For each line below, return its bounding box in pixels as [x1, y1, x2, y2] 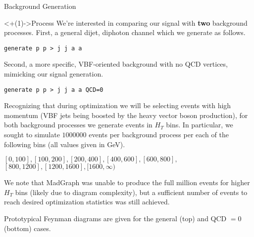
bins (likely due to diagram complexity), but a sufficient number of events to [15, 187, 248, 197]
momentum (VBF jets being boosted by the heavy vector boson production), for [4, 110, 248, 120]
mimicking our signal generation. [4, 69, 103, 79]
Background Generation [4, 1, 76, 11]
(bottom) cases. [4, 223, 51, 233]
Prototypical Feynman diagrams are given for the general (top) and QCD [4, 213, 227, 224]
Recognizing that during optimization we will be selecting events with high [4, 100, 231, 111]
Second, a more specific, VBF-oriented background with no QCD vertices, [4, 59, 228, 69]
